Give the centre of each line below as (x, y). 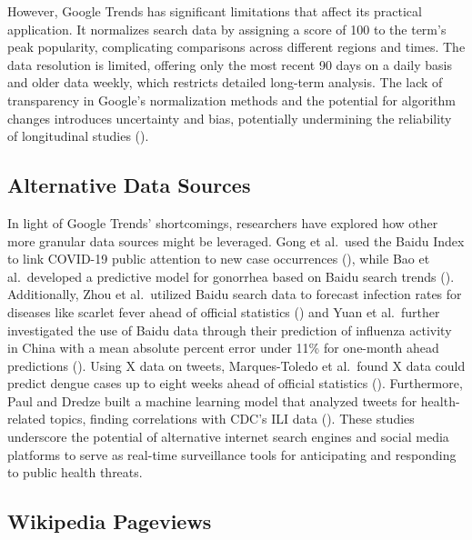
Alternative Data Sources (129, 185)
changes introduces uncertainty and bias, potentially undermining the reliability (230, 118)
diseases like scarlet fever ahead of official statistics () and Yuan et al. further (224, 311)
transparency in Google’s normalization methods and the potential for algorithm (231, 100)
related (27, 419)
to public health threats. (75, 472)
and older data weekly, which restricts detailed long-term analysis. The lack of (225, 82)
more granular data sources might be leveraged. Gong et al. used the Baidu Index (236, 240)
